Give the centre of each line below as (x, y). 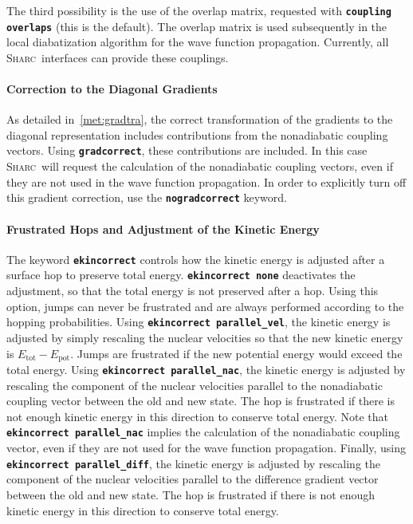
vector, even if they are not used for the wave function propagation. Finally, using (206, 448)
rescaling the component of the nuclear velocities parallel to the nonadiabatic (195, 385)
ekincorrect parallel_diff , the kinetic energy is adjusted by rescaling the (194, 463)
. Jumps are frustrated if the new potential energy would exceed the (236, 353)
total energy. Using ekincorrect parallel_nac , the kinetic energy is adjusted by (206, 369)
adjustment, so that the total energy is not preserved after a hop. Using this (193, 291)
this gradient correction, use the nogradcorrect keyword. (147, 197)
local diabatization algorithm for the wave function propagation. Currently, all (198, 42)
